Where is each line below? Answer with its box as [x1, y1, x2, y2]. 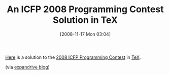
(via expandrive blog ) [5, 64, 50, 70]
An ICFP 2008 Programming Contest [7, 4, 164, 15]
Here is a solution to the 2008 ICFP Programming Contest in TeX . [5, 54, 141, 60]
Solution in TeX [52, 14, 118, 26]
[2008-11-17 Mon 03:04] [60, 31, 111, 37]
